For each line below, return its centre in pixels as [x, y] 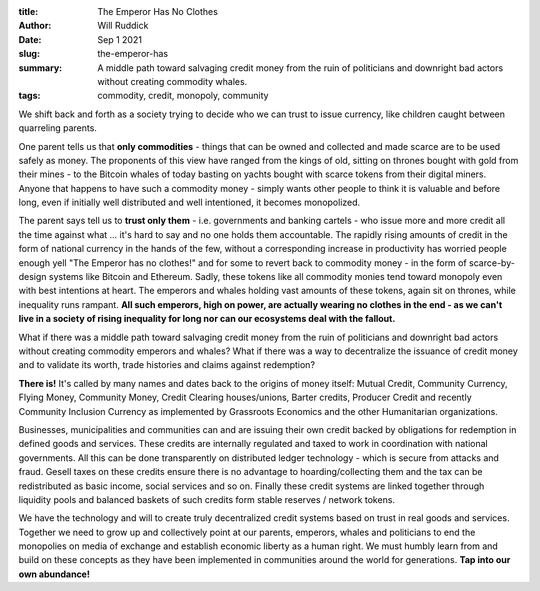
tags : [29, 96]
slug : [29, 54]
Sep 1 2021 [119, 39]
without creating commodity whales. [172, 81]
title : [28, 11]
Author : [35, 26]
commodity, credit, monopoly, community [183, 96]
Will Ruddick [123, 26]
